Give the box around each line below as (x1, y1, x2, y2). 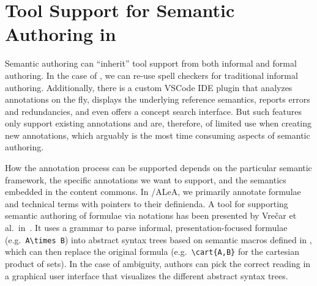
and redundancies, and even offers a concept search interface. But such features (5, 105, 302, 117)
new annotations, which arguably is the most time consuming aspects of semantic (5, 128, 310, 141)
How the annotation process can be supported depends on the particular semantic (5, 161, 312, 174)
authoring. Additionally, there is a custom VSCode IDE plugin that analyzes (5, 81, 293, 94)
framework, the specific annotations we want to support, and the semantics (5, 173, 286, 186)
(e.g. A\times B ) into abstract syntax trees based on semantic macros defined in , (5, 233, 312, 246)
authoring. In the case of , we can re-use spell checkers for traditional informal (5, 68, 298, 81)
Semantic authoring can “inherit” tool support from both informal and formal (5, 57, 297, 70)
